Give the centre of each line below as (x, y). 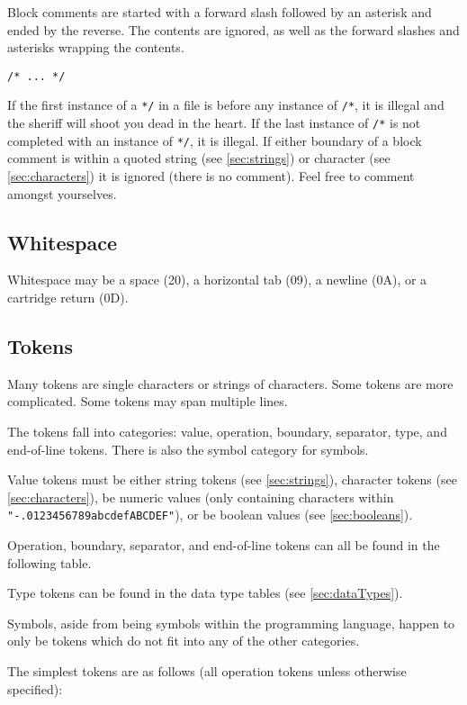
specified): (35, 688)
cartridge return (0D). (68, 297)
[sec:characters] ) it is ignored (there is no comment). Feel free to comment (211, 176)
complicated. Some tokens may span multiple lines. (148, 401)
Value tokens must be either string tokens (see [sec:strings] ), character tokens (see (232, 479)
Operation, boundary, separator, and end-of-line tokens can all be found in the (224, 545)
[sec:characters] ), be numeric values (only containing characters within (201, 497)
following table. (49, 562)
